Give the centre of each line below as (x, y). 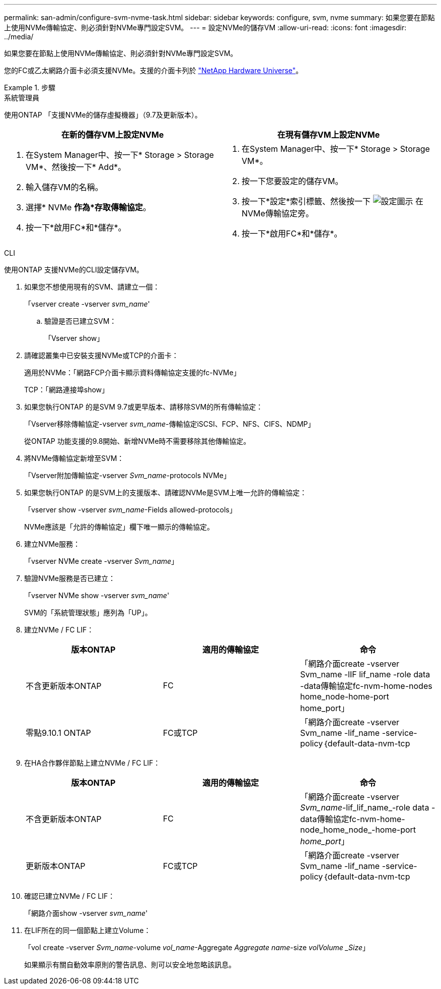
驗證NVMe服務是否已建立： (70, 578)
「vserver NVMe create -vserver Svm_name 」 (101, 561)
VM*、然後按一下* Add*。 (76, 167)
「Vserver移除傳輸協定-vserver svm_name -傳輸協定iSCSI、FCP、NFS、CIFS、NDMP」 (170, 424)
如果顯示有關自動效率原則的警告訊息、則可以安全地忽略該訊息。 (130, 965)
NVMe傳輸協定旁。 (278, 213)
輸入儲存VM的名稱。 (64, 187)
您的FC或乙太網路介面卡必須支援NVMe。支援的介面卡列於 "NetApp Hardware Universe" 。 (154, 70)
